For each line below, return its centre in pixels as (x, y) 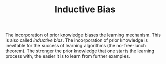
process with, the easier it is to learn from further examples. (68, 56)
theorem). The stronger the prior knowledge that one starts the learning (80, 51)
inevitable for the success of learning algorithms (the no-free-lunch (76, 46)
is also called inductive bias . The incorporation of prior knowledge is (77, 40)
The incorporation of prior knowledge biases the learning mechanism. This (83, 35)
